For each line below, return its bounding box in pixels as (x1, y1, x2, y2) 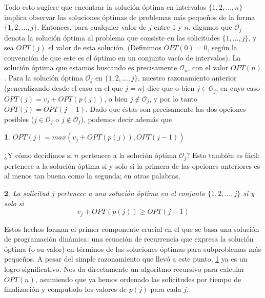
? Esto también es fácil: (186, 150, 260, 161)
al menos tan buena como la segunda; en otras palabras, (4, 170, 180, 181)
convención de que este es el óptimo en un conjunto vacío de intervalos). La (4, 52, 241, 63)
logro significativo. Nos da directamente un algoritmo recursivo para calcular (4, 264, 244, 274)
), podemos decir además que (80, 113, 172, 124)
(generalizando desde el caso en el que (4, 83, 123, 93)
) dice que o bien (142, 83, 195, 93)
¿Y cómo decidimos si (4, 150, 72, 161)
